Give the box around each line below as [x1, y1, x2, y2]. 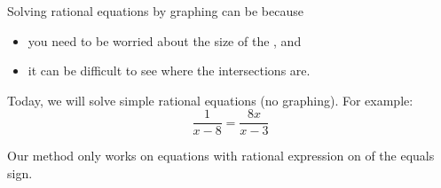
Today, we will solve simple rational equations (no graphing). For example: [7, 90, 413, 109]
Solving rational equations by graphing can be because [7, 2, 303, 20]
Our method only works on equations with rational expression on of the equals [7, 146, 435, 165]
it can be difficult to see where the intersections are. [28, 61, 311, 80]
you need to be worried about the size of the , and [28, 31, 302, 50]
